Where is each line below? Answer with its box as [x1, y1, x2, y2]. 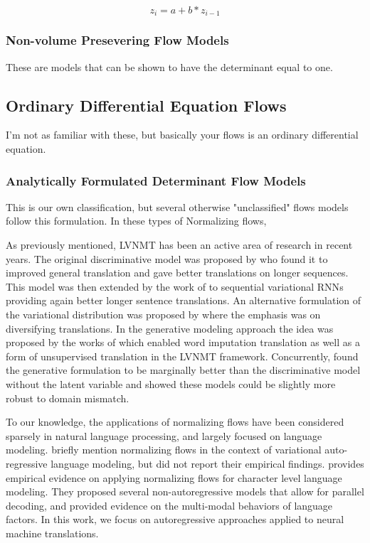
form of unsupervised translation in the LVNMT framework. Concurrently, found [6, 348, 359, 363]
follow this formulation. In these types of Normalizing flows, [6, 213, 267, 228]
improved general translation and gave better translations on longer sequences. [6, 265, 349, 280]
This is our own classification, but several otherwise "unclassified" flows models [6, 199, 349, 214]
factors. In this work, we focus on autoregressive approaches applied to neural [6, 512, 344, 527]
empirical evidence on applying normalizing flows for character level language [6, 470, 342, 485]
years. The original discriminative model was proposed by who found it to [6, 251, 328, 266]
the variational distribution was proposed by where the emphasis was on [6, 307, 321, 322]
